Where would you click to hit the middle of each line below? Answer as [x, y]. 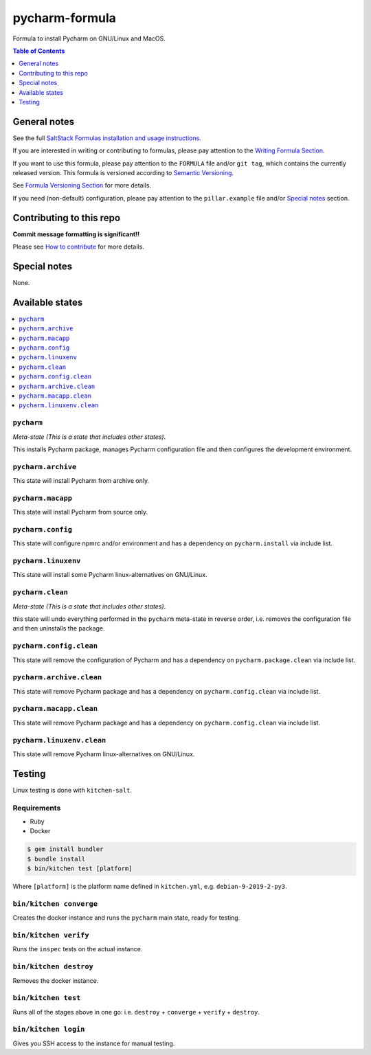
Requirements [37, 808]
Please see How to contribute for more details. [78, 247]
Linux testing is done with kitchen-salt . [72, 790]
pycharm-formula [65, 18]
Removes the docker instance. [56, 980]
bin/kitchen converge [55, 904]
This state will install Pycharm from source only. [80, 512]
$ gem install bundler [65, 849]
